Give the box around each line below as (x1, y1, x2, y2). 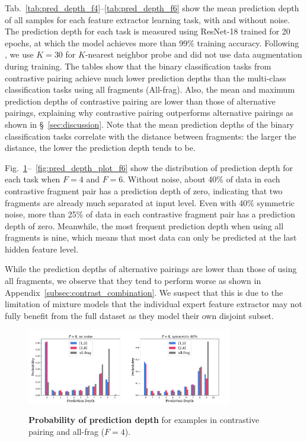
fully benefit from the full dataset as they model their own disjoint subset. (5, 309, 274, 321)
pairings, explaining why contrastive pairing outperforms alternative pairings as (5, 106, 293, 119)
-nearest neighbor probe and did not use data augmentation (85, 48, 302, 61)
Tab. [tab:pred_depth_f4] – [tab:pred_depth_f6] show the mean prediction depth (5, 2, 299, 14)
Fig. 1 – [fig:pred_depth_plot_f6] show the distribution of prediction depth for (5, 161, 293, 173)
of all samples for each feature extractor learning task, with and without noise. (5, 13, 290, 26)
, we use (5, 48, 34, 61)
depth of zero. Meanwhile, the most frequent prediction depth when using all (5, 219, 284, 232)
